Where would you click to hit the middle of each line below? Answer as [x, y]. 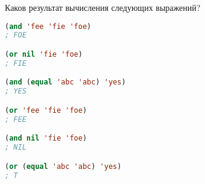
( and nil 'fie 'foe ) [46, 138]
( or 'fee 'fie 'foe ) [46, 110]
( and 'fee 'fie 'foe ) [48, 26]
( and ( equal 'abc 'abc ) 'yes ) [65, 82]
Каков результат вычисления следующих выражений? [103, 7]
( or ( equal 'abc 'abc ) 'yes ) [63, 166]
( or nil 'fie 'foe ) [44, 54]
